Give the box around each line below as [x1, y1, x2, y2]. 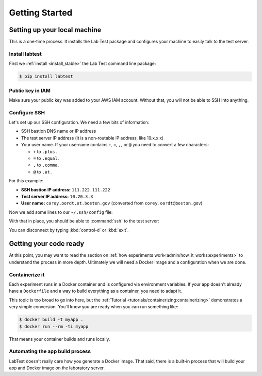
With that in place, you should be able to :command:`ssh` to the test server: [9, 218, 160, 224]
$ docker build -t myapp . [19, 317, 83, 322]
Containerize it [9, 271, 45, 278]
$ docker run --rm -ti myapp [19, 324, 89, 329]
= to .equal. [33, 156, 61, 161]
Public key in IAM [9, 87, 51, 94]
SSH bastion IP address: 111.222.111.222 [21, 187, 111, 192]
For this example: [9, 178, 44, 184]
